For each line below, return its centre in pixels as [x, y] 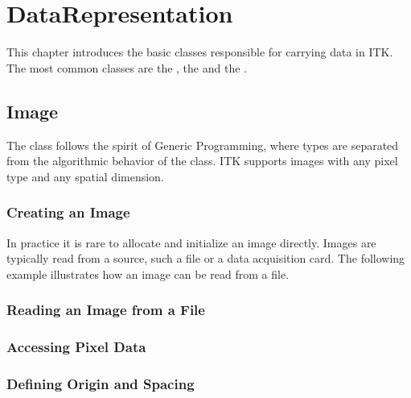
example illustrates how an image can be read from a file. [148, 274]
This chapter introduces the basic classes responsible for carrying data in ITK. [200, 52]
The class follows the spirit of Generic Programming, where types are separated [203, 145]
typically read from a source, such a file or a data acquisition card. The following [206, 258]
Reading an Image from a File [106, 310]
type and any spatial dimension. [85, 176]
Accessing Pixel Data [76, 347]
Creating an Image [68, 212]
